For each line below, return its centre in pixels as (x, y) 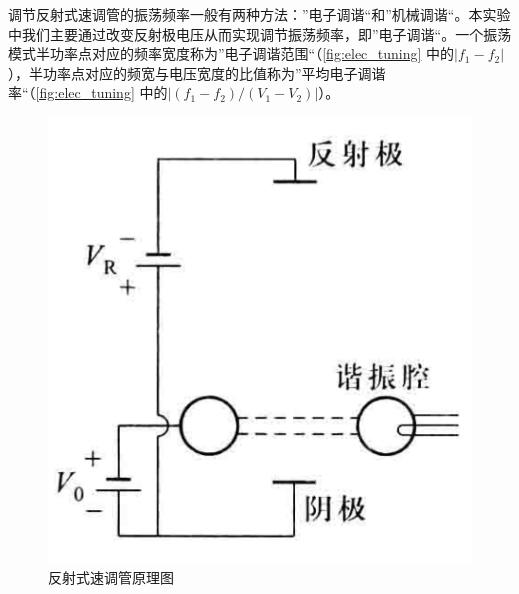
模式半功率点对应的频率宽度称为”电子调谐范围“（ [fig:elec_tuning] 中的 (231, 53)
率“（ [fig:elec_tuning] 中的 (88, 92)
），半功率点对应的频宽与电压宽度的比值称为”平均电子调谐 (197, 72)
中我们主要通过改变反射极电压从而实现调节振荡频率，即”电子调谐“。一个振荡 (260, 33)
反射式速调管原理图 (111, 577)
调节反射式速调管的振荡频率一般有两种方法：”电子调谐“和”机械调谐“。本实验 (259, 14)
